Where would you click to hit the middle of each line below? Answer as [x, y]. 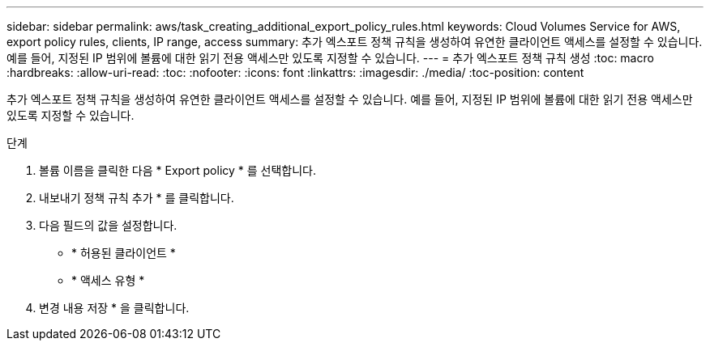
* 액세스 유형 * [108, 280]
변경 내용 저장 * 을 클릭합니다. [114, 308]
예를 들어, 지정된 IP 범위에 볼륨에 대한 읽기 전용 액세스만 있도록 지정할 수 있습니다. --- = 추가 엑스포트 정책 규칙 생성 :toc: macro [330, 58]
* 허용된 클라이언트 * [124, 253]
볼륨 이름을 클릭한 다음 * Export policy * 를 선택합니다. [178, 170]
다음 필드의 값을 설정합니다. [108, 225]
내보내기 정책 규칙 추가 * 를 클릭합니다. [137, 198]
